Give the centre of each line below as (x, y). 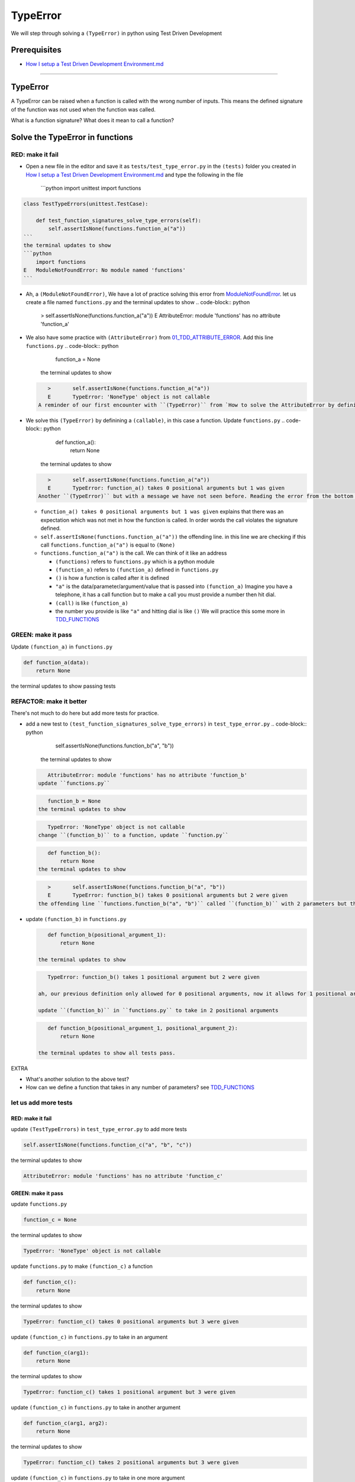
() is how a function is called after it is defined (112, 578)
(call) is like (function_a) (92, 603)
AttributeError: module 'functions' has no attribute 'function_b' (148, 775)
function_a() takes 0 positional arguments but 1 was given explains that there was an (162, 512)
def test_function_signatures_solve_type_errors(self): (119, 220)
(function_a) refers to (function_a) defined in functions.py (137, 570)
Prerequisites (36, 50)
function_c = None (50, 1220)
